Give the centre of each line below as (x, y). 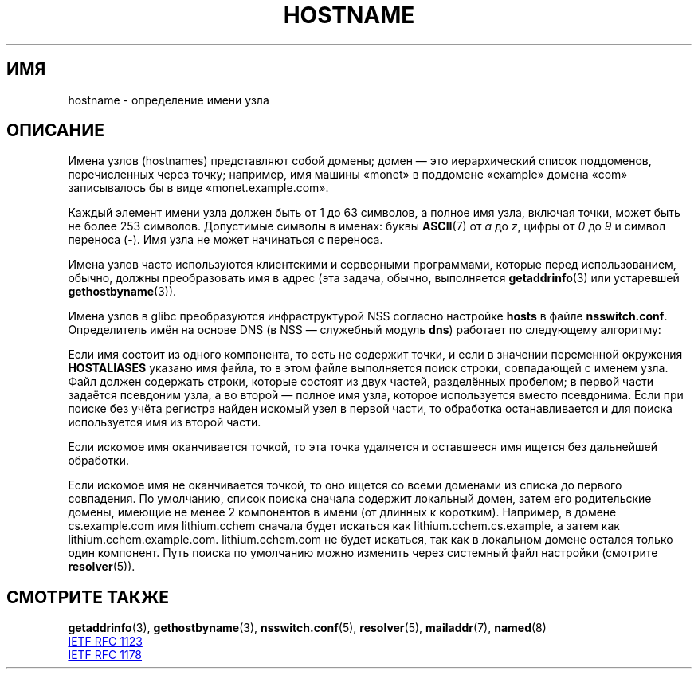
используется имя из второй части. (165, 422)
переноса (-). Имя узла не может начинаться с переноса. (225, 240)
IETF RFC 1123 (105, 642)
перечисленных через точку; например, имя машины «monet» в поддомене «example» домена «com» (348, 175)
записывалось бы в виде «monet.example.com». (198, 188)
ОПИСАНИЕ (55, 131)
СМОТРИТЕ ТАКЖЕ (88, 597)
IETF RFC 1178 (105, 655)
